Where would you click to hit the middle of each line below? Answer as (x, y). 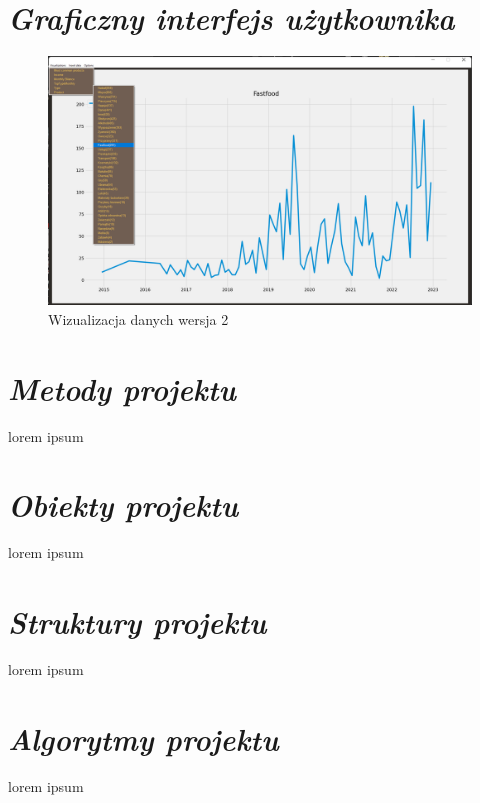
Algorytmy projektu (143, 738)
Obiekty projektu (123, 505)
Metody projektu (122, 388)
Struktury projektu (137, 622)
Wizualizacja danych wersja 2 (138, 318)
